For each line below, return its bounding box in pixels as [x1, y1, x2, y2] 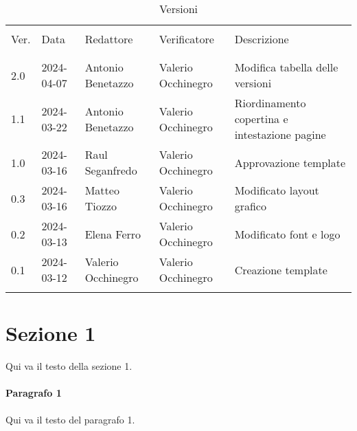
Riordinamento [234, 95, 306, 111]
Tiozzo [84, 198, 117, 214]
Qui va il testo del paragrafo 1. [5, 412, 135, 426]
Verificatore [159, 31, 214, 47]
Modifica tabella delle [234, 59, 338, 75]
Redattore [84, 31, 133, 47]
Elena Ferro [84, 225, 141, 242]
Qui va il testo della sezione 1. [5, 359, 133, 373]
